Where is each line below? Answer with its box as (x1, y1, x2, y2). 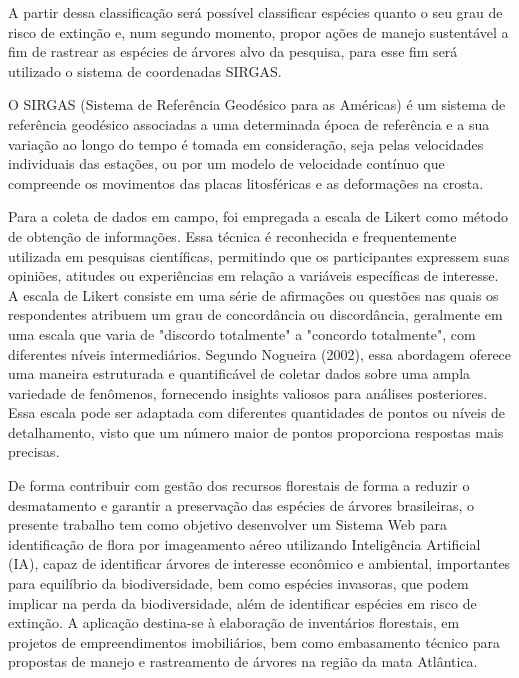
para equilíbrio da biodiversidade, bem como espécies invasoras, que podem (8, 573, 469, 594)
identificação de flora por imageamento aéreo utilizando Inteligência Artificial (8, 533, 481, 554)
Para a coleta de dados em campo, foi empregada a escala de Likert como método (8, 206, 508, 227)
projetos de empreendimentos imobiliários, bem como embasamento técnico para (8, 631, 500, 652)
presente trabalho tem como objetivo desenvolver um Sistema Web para (8, 514, 448, 535)
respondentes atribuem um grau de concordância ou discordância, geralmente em (8, 304, 503, 325)
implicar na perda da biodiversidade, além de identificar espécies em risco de (8, 592, 477, 613)
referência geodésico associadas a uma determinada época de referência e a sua (8, 113, 490, 134)
